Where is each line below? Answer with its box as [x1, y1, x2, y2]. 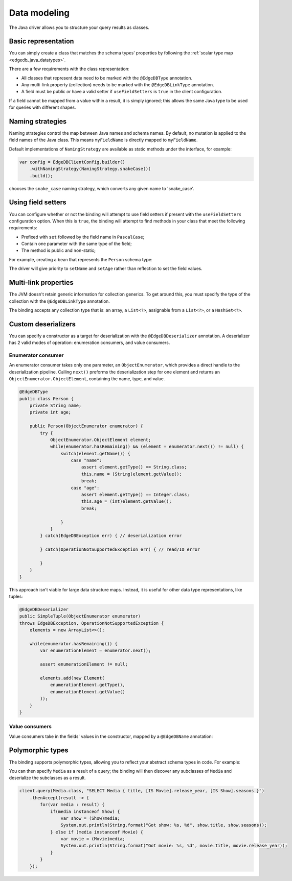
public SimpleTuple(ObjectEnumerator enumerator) [19, 613, 141, 619]
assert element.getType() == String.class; [81, 465, 187, 470]
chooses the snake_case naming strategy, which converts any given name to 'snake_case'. [9, 185, 195, 191]
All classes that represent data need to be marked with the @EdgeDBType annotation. [21, 75, 193, 81]
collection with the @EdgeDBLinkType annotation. [9, 298, 110, 304]
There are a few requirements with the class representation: [9, 66, 130, 72]
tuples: [9, 593, 23, 600]
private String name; [29, 402, 82, 408]
